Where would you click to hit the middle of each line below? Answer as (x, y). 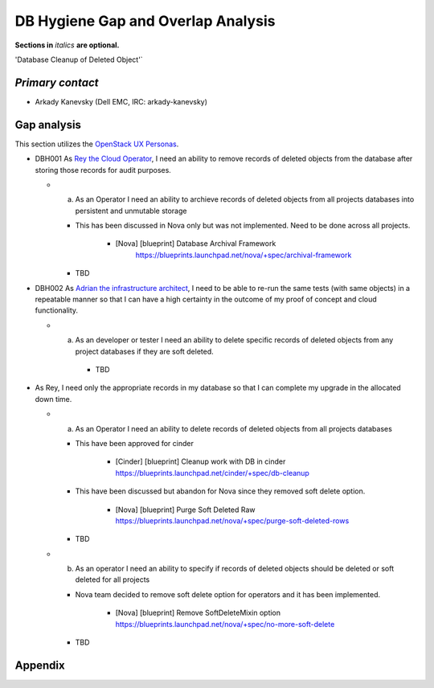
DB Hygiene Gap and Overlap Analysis (145, 21)
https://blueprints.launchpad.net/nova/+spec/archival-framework (244, 255)
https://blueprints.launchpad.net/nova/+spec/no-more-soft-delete (225, 624)
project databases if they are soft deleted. (145, 351)
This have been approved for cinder (135, 443)
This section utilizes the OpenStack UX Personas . (97, 144)
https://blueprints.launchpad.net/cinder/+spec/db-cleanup (212, 473)
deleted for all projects (113, 579)
